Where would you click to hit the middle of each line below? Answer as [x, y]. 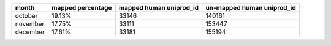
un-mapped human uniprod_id [251, 8]
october [26, 16]
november [30, 24]
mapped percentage [82, 8]
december [30, 32]
